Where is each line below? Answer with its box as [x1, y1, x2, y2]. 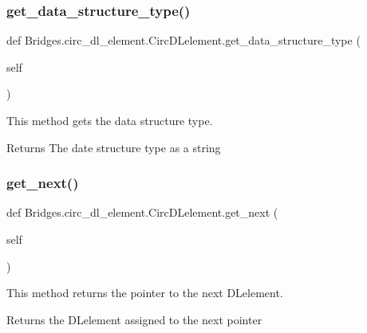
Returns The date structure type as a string [6, 139, 221, 155]
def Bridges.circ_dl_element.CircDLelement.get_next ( [6, 204, 278, 221]
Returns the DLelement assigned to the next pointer [6, 311, 262, 327]
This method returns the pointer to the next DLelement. [6, 284, 283, 301]
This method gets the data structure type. [6, 112, 213, 128]
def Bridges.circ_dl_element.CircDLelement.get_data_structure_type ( [6, 32, 361, 49]
